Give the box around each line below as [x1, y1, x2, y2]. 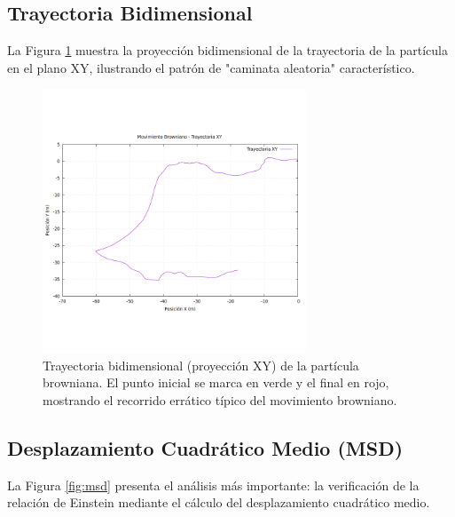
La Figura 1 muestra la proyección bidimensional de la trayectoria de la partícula [7, 41, 449, 60]
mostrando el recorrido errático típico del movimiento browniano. [43, 390, 397, 409]
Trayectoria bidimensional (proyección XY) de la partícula [43, 355, 359, 374]
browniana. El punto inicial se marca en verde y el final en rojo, [43, 373, 389, 392]
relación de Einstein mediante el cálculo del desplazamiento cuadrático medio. [7, 493, 430, 512]
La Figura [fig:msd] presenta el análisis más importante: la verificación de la [7, 475, 420, 494]
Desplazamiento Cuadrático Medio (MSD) [7, 433, 404, 461]
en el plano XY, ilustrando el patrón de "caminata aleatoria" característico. [7, 58, 415, 76]
